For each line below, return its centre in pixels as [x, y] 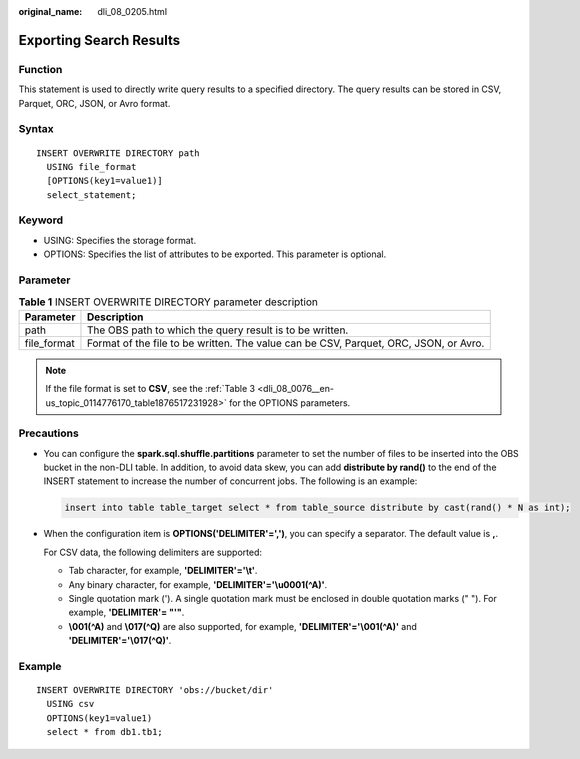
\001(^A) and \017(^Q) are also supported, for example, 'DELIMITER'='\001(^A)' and [242, 626]
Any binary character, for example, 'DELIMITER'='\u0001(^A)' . [198, 584]
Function [40, 69]
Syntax [36, 129]
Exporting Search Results [99, 40]
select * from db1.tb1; [105, 732]
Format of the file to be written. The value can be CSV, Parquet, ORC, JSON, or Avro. [285, 343]
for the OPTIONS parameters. [289, 402]
